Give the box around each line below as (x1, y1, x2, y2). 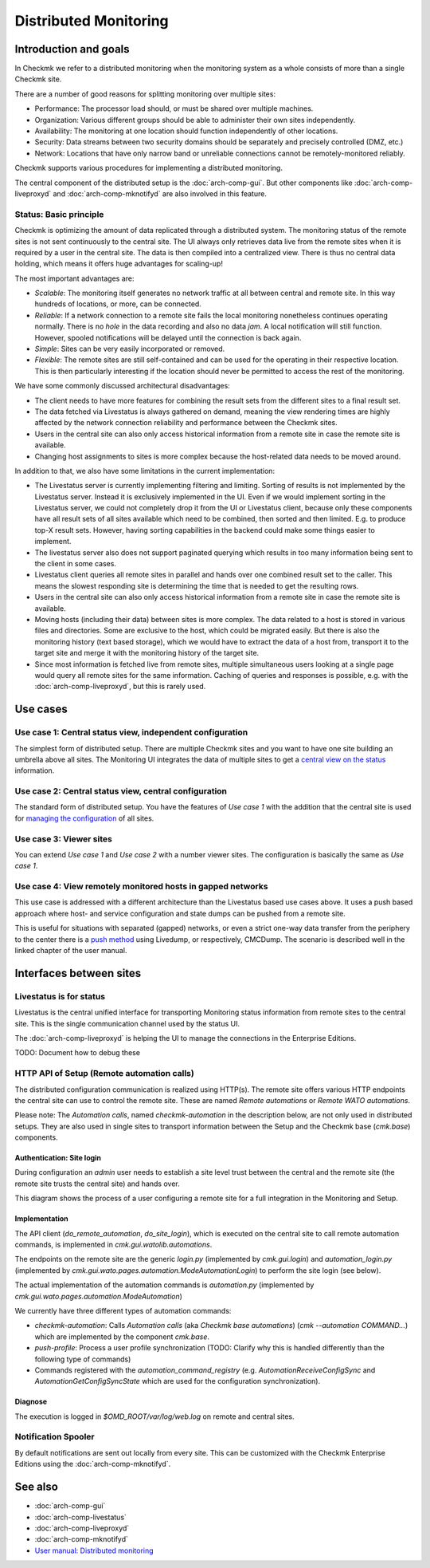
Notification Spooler (14, 1432, 95, 1443)
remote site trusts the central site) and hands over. (14, 1179, 180, 1188)
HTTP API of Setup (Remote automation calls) (14, 1068, 194, 1079)
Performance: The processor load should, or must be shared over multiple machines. (34, 104, 314, 113)
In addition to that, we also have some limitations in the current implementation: (14, 466, 275, 475)
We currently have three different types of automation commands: (14, 1306, 232, 1315)
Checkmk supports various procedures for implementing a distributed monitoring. (14, 163, 283, 173)
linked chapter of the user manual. (14, 946, 127, 955)
